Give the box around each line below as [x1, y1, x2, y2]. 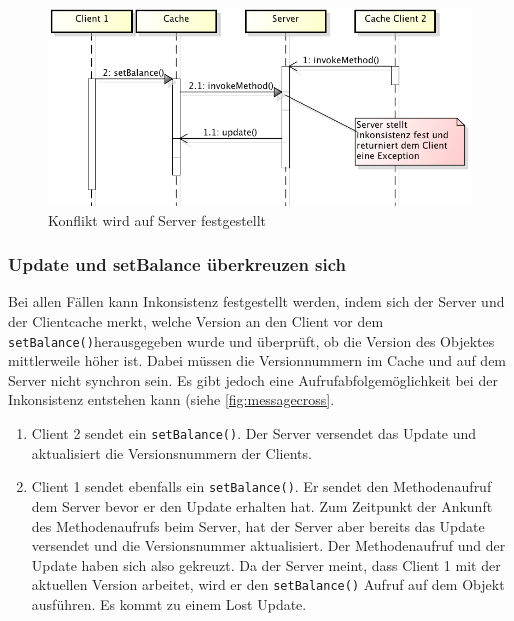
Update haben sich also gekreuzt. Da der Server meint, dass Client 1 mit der [31, 554, 501, 575]
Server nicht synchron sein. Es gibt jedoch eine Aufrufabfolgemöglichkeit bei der [8, 369, 498, 390]
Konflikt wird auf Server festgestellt [48, 209, 267, 230]
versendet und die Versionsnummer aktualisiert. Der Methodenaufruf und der [31, 535, 506, 556]
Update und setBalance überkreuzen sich [8, 252, 347, 277]
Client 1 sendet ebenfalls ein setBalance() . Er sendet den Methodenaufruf [31, 476, 492, 497]
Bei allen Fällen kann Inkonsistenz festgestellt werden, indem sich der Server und [8, 291, 505, 312]
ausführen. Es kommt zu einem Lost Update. [31, 594, 307, 615]
